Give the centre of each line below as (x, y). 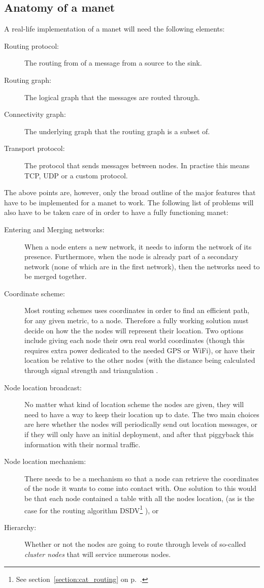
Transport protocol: (35, 148)
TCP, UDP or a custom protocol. (76, 175)
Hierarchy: (20, 527)
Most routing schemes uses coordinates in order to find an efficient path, (137, 310)
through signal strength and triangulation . (91, 370)
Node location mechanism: (45, 461)
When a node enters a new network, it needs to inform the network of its (138, 246)
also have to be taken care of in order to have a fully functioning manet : (116, 212)
